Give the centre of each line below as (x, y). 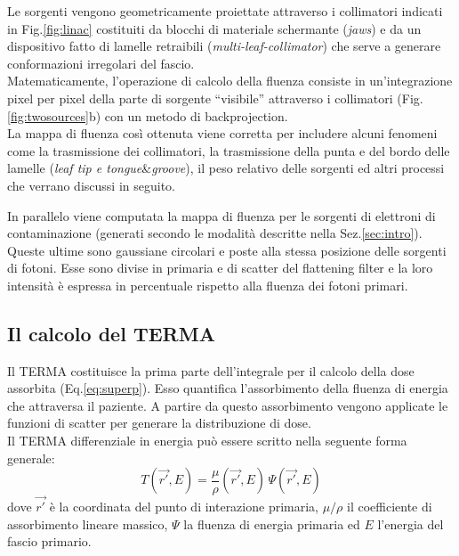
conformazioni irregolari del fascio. (101, 63)
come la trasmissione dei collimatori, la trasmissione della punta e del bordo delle (229, 150)
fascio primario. (49, 541)
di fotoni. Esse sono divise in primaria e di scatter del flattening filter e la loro (220, 268)
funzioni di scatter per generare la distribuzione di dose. (159, 423)
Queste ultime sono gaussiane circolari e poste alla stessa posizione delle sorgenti (227, 250)
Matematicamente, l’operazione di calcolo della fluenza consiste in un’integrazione (230, 81)
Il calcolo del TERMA (111, 333)
